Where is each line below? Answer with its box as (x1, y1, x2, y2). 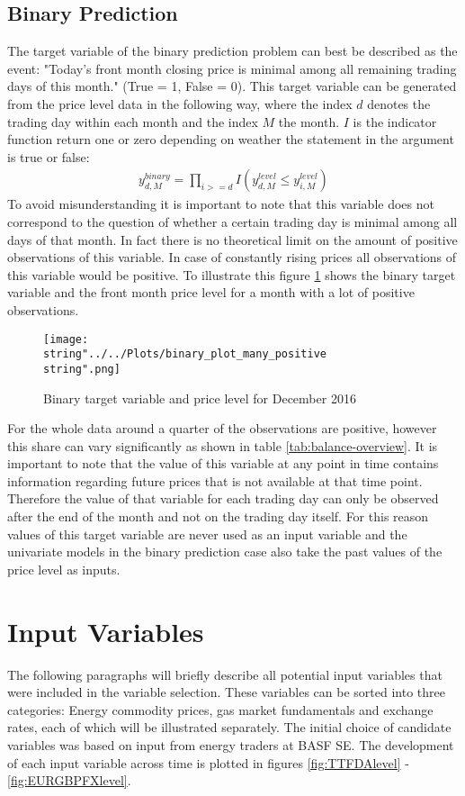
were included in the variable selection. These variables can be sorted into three (7, 683, 445, 701)
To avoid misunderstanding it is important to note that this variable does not (7, 194, 434, 213)
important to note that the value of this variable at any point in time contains (7, 454, 439, 473)
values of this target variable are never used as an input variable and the (7, 524, 407, 543)
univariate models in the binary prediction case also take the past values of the (7, 542, 443, 561)
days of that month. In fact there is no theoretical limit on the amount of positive (7, 230, 458, 249)
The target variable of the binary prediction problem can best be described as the (7, 41, 458, 60)
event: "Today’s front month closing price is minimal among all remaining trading (7, 59, 457, 77)
